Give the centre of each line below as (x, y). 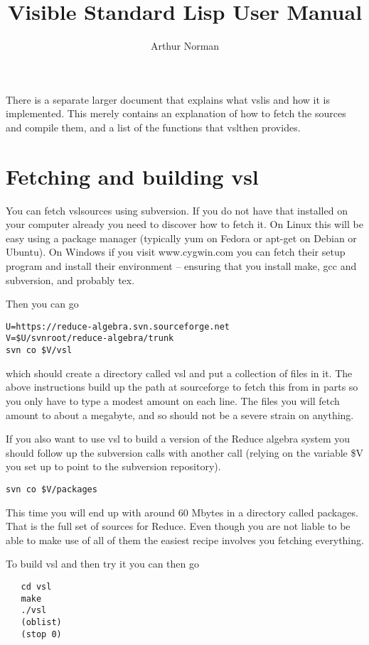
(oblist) (41, 622)
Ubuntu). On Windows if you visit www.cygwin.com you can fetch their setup (176, 252)
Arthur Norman (185, 46)
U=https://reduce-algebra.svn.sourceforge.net (118, 326)
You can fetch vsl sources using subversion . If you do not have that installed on (177, 210)
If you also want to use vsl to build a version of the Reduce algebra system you (178, 439)
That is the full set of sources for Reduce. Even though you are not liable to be (178, 526)
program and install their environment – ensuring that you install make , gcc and (181, 266)
